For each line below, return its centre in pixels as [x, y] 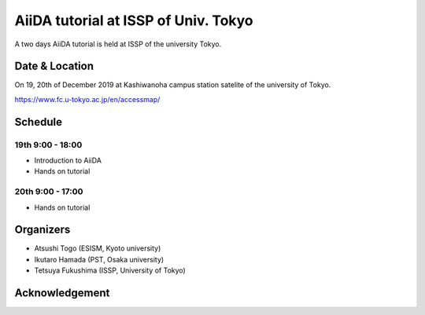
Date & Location [54, 66]
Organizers [42, 230]
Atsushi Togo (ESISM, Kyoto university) [98, 248]
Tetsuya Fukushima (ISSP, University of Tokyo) [110, 270]
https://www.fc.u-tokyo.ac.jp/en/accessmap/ [87, 99]
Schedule [39, 122]
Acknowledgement [62, 293]
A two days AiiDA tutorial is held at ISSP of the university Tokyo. [118, 44]
